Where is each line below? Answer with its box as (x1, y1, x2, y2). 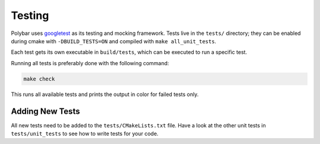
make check (23, 75, 55, 82)
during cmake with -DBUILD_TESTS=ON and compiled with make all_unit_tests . (11, 37, 216, 44)
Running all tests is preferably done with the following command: (11, 59, 169, 66)
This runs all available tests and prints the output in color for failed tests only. (11, 91, 199, 98)
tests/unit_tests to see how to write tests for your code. (11, 130, 159, 137)
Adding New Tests (11, 106, 80, 116)
